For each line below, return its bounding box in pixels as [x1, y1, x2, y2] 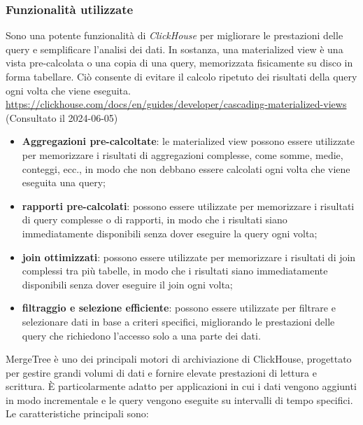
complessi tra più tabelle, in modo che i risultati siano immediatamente [22, 263, 328, 278]
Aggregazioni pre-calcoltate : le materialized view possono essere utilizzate [22, 134, 355, 148]
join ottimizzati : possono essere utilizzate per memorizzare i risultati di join [22, 249, 356, 264]
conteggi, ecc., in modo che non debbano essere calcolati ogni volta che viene [22, 161, 350, 176]
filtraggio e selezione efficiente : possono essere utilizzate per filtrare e [22, 300, 336, 315]
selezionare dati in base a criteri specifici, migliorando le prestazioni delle [22, 314, 335, 328]
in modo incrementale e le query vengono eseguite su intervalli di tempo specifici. [6, 392, 353, 407]
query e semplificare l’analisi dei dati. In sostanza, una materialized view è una [6, 41, 343, 56]
